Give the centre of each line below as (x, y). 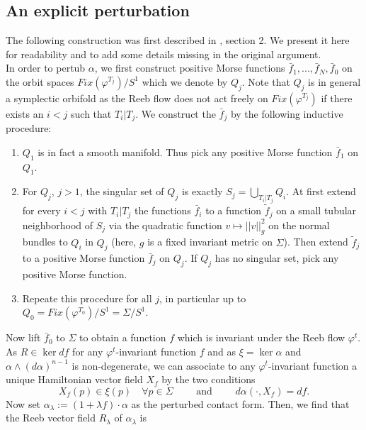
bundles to (45, 242)
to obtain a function (122, 337)
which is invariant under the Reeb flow (261, 337)
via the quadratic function (165, 225)
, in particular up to (203, 298)
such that (91, 113)
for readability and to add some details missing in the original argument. (164, 54)
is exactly (202, 191)
